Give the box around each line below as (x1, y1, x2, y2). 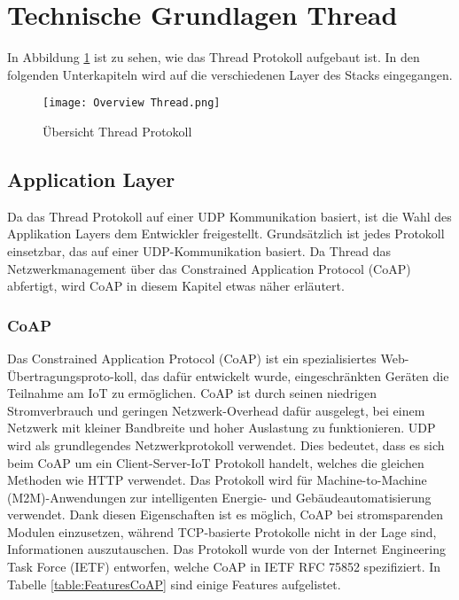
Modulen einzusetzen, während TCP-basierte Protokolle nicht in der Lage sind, (7, 522, 437, 541)
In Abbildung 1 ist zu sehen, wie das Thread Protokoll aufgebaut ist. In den (7, 48, 420, 66)
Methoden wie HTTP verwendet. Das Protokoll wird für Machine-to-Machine (7, 471, 427, 489)
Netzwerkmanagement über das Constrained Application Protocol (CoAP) (7, 259, 411, 277)
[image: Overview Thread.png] (43, 97, 221, 110)
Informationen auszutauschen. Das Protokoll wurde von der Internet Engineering (7, 540, 446, 558)
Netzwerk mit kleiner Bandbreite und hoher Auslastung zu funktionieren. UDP (7, 418, 436, 437)
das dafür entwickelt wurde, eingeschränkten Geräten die (141, 366, 449, 385)
